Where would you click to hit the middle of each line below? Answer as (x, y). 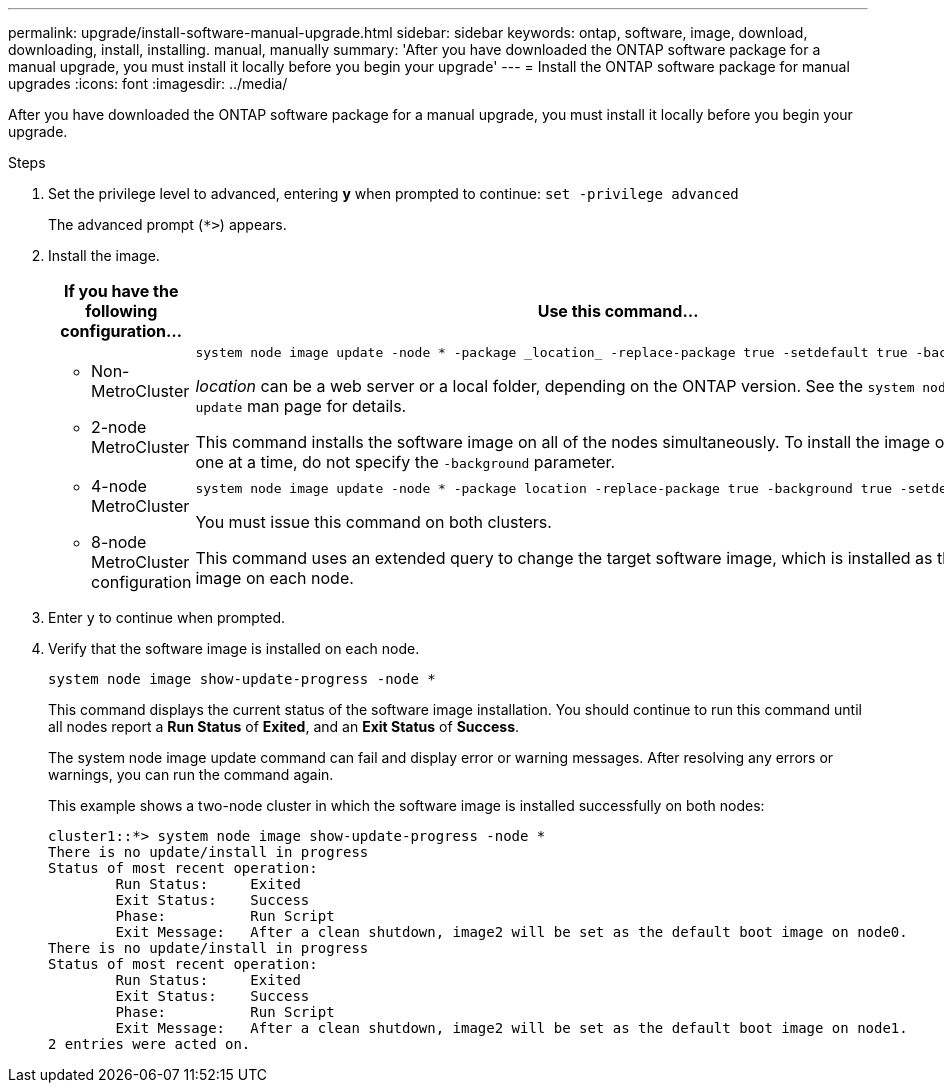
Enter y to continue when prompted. (167, 617)
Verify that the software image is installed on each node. (234, 648)
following (121, 311)
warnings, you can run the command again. (191, 774)
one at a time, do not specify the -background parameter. (405, 462)
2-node (119, 426)
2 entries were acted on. (149, 1044)
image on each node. (274, 577)
